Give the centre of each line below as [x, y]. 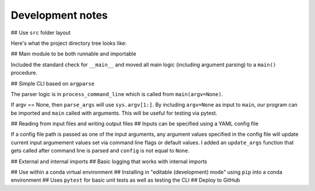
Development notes [59, 15]
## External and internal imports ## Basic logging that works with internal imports [109, 161]
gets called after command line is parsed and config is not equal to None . [100, 151]
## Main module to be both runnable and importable [73, 54]
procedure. [24, 73]
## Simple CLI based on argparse [52, 83]
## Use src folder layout [41, 33]
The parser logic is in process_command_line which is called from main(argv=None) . [117, 94]
